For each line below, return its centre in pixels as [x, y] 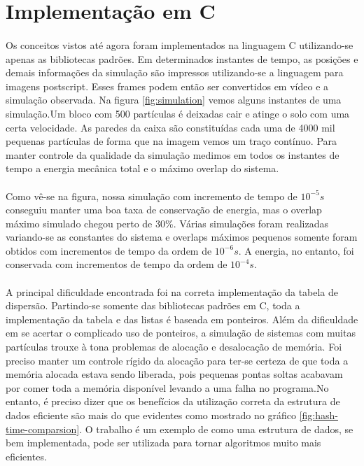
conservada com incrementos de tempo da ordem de [117, 264]
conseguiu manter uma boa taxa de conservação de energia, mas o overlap [164, 210]
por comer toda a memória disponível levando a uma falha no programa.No [167, 387]
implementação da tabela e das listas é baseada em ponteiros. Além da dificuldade [182, 319]
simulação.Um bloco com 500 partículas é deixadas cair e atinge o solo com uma [178, 113]
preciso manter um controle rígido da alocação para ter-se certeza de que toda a [177, 360]
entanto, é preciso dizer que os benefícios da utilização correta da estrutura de [173, 401]
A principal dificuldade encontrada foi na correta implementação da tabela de [172, 291]
